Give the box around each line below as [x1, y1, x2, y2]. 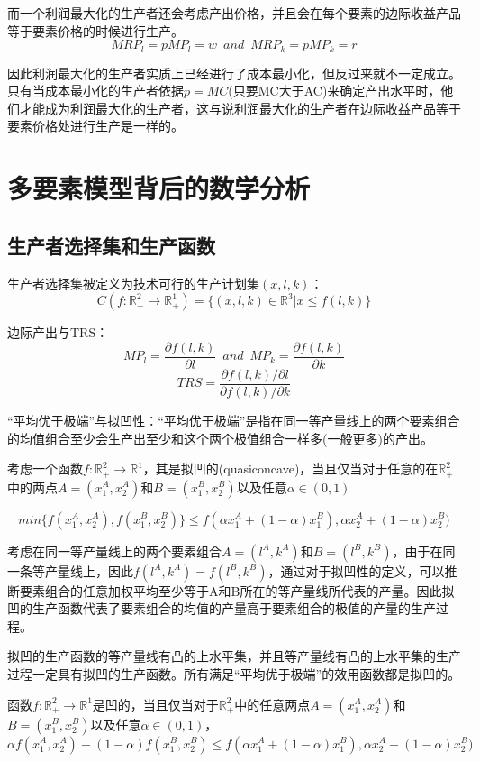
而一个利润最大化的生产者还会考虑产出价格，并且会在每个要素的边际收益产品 [7, 4, 461, 22]
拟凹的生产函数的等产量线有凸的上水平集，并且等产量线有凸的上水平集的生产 [7, 647, 461, 666]
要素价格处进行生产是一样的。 [7, 116, 184, 135]
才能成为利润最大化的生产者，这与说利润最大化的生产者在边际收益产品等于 [19, 98, 461, 117]
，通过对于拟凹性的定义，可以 [267, 561, 445, 580]
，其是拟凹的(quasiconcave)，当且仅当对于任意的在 [142, 459, 439, 478]
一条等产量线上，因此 [7, 561, 133, 580]
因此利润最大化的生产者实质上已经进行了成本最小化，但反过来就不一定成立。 [7, 63, 461, 82]
